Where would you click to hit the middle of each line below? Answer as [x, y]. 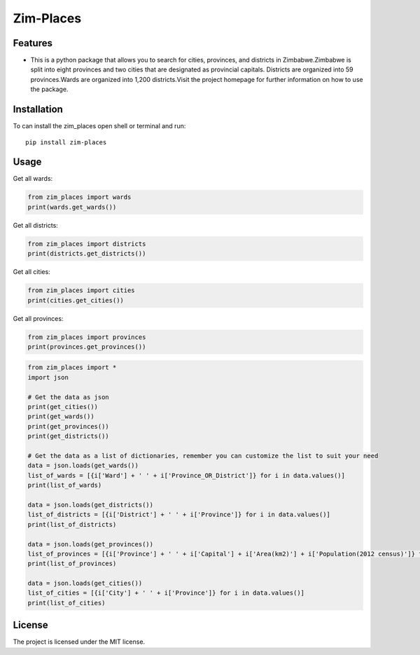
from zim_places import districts [87, 244]
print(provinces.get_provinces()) [87, 346]
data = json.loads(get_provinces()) [91, 544]
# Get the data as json [69, 397]
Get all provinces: [38, 318]
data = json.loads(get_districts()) [91, 505]
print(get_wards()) [61, 416]
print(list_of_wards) [65, 485]
